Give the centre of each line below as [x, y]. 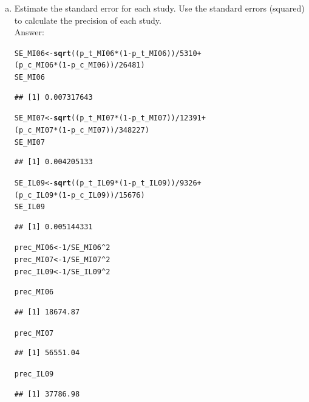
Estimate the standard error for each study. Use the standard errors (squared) [159, 8]
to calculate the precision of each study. [88, 20]
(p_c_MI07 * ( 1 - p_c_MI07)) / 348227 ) [82, 130]
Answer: [29, 32]
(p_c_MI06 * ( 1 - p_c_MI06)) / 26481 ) [80, 65]
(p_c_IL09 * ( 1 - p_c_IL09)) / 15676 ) [80, 195]
